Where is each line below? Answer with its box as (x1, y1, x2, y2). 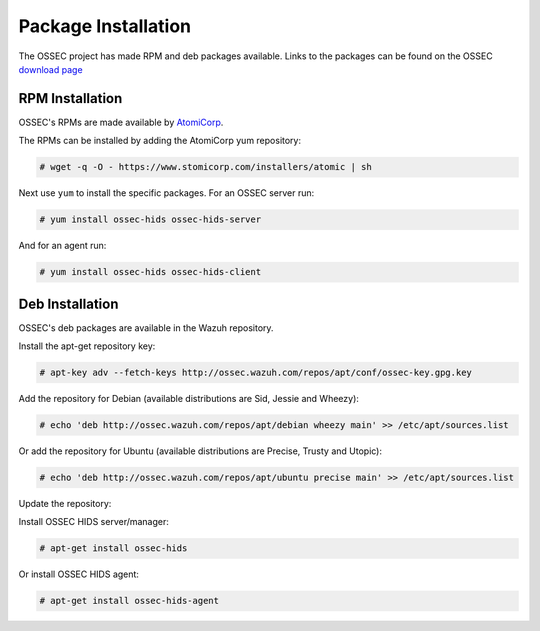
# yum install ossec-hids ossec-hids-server (39, 214, 262, 225)
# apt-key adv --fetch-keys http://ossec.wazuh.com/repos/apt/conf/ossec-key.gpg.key (39, 367, 472, 379)
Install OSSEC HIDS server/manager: (18, 516, 170, 528)
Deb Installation (18, 295, 119, 312)
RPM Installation (18, 90, 123, 107)
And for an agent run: (18, 240, 107, 252)
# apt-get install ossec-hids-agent (39, 595, 220, 607)
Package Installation (18, 15, 192, 37)
